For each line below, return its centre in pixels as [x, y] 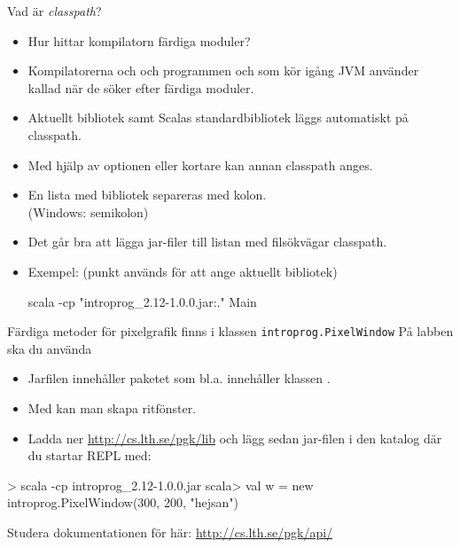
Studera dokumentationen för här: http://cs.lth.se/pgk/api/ [170, 532]
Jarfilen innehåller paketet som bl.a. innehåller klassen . [179, 378]
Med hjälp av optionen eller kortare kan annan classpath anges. [200, 164]
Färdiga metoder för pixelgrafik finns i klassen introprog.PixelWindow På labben [230, 331]
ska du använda [50, 348]
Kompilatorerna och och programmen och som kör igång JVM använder [223, 70]
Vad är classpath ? [55, 11]
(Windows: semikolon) [88, 211]
